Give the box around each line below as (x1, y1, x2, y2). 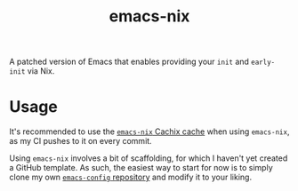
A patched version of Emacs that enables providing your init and (9, 56, 249, 68)
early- (250, 58, 276, 68)
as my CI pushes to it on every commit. (9, 136, 153, 147)
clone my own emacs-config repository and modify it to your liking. (9, 171, 252, 183)
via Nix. (27, 66, 55, 76)
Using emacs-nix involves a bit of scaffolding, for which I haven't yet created (9, 153, 288, 163)
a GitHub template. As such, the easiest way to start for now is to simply (9, 163, 273, 173)
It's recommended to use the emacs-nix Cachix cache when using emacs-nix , (9, 126, 290, 137)
